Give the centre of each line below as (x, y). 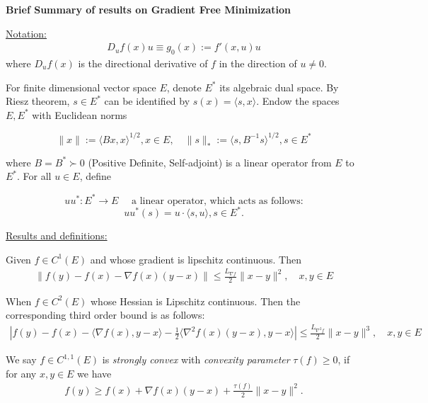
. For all (34, 176)
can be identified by (147, 101)
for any (21, 373)
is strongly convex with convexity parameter (196, 359)
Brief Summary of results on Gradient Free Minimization (149, 9)
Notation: (26, 33)
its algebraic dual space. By (279, 87)
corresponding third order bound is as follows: (105, 315)
